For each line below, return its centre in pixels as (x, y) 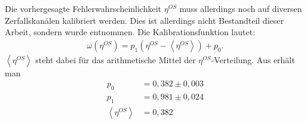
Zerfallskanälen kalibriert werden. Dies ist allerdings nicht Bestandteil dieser (144, 20)
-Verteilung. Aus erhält (253, 59)
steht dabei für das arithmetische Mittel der (116, 59)
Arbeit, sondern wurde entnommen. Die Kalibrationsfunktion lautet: (130, 32)
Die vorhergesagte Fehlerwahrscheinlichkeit (83, 8)
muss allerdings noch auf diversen (241, 8)
